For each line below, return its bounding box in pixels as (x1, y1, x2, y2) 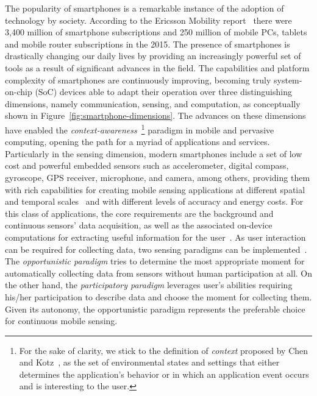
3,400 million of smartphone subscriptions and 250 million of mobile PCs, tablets (5, 26, 307, 38)
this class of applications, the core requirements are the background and (5, 207, 274, 219)
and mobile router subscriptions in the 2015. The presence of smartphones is (5, 37, 290, 50)
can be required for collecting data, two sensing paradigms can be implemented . (5, 242, 307, 255)
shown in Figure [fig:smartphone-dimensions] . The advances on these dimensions (5, 109, 306, 122)
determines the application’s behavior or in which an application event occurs (19, 367, 309, 380)
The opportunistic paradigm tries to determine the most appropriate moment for (5, 255, 305, 267)
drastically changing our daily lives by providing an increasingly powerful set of (5, 49, 301, 62)
